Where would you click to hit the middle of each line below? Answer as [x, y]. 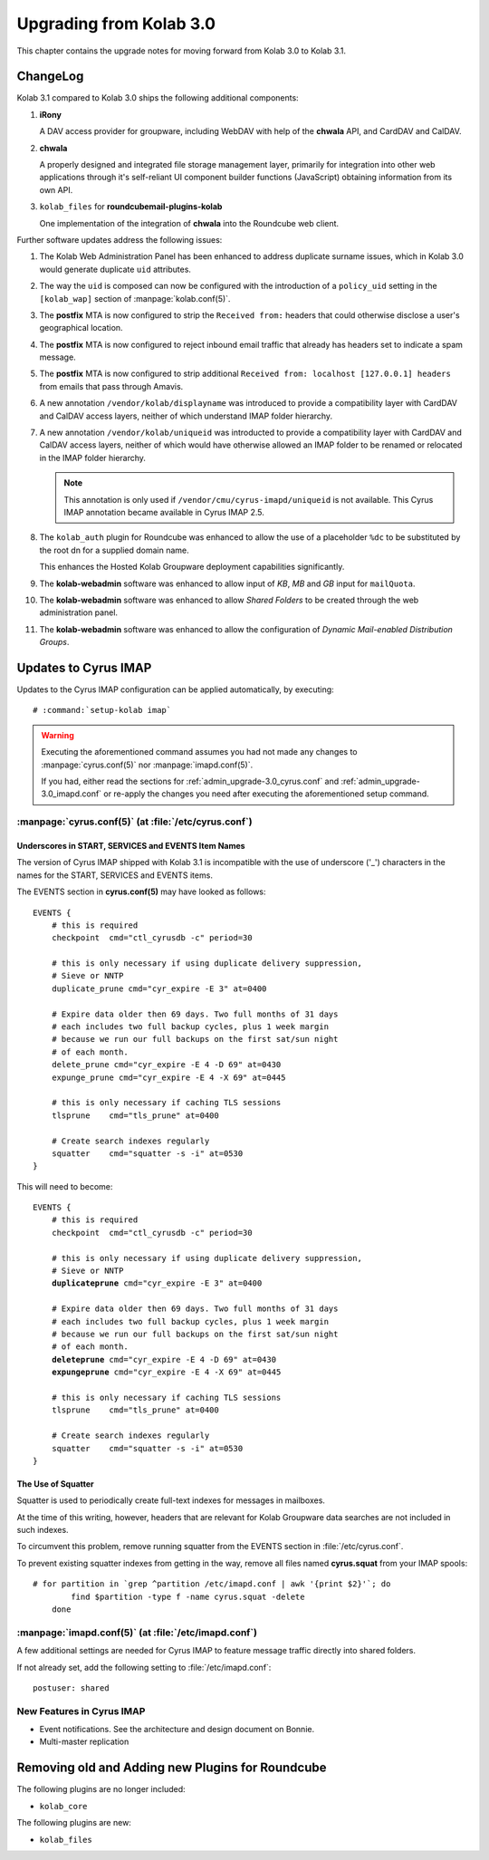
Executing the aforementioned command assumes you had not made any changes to [199, 752]
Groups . [54, 642]
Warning [58, 735]
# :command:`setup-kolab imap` [102, 710]
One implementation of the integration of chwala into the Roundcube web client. [189, 223]
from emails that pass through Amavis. [111, 386]
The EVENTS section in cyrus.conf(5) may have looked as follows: [141, 891]
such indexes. [43, 1530]
